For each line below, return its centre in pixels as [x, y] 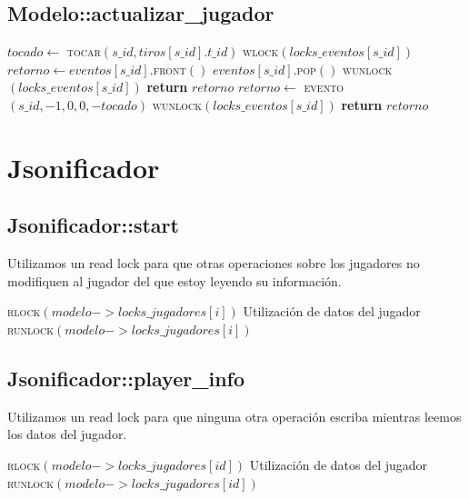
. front [168, 69]
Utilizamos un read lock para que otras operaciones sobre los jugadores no [214, 263]
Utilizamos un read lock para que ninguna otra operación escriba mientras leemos [234, 416]
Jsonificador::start [93, 225]
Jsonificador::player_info [126, 378]
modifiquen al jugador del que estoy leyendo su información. [175, 280]
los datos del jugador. [67, 434]
